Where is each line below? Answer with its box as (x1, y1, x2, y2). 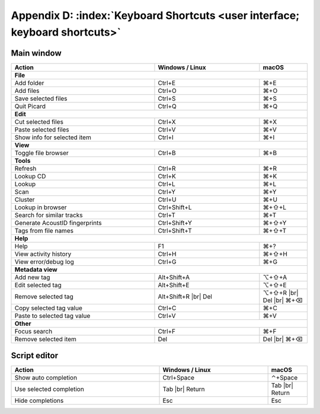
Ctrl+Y (158, 187, 176, 195)
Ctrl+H (158, 249, 177, 258)
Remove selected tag (14, 292, 73, 300)
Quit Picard (14, 102, 46, 110)
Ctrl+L (158, 179, 176, 188)
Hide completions (14, 397, 64, 405)
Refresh (14, 164, 37, 172)
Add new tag (14, 273, 50, 281)
